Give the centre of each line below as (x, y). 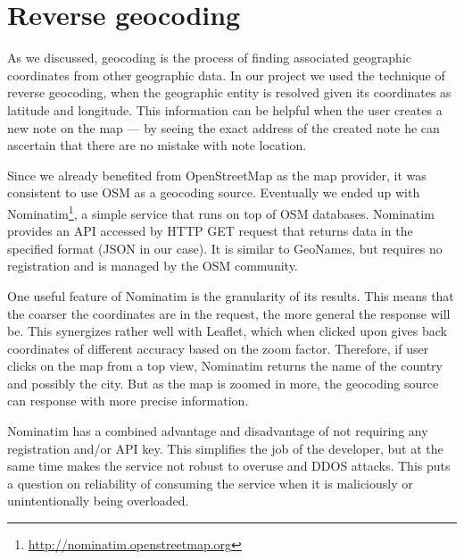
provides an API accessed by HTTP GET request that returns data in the (210, 231)
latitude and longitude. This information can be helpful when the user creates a (225, 109)
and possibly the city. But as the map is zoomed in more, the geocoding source (223, 383)
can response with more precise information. (128, 401)
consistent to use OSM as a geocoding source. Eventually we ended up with (214, 192)
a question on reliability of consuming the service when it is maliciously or (210, 483)
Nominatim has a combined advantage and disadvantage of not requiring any (218, 431)
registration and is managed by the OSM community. (153, 266)
